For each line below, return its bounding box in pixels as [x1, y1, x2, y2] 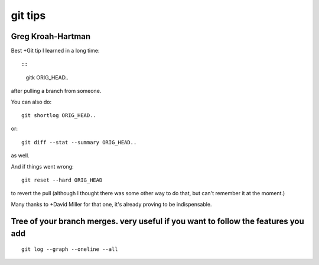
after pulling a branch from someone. [11, 88, 102, 95]
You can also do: [11, 98, 52, 105]
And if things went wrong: [11, 163, 74, 170]
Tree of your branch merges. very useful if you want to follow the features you [11, 216, 304, 226]
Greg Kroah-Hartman [11, 31, 91, 41]
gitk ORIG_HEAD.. [25, 74, 69, 81]
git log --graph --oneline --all [21, 245, 118, 253]
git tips [11, 9, 46, 22]
